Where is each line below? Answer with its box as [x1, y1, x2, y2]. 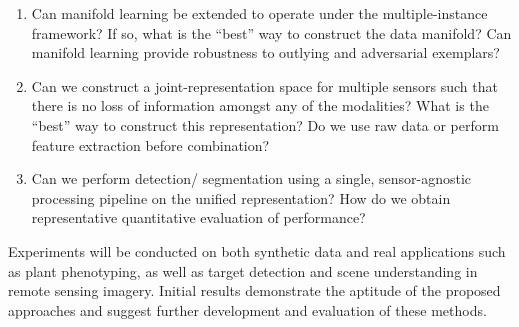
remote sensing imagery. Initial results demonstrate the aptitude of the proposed [8, 280, 501, 301]
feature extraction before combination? [31, 134, 270, 155]
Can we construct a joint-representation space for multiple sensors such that [31, 75, 498, 96]
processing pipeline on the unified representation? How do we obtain [31, 187, 451, 208]
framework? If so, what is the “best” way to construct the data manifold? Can [31, 22, 512, 43]
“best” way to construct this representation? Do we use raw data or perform [31, 114, 499, 135]
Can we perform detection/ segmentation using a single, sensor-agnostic [31, 168, 472, 189]
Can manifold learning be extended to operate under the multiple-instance [31, 3, 488, 23]
